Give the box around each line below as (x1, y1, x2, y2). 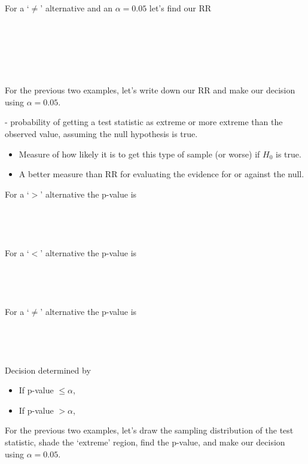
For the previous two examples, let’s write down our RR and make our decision (5, 84, 295, 96)
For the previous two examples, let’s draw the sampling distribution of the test (5, 424, 294, 436)
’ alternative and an (40, 2, 112, 14)
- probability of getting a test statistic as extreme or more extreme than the (5, 116, 283, 128)
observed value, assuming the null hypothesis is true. (5, 127, 198, 139)
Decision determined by (5, 363, 91, 376)
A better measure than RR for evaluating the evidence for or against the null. (19, 168, 304, 180)
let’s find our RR (149, 2, 211, 14)
